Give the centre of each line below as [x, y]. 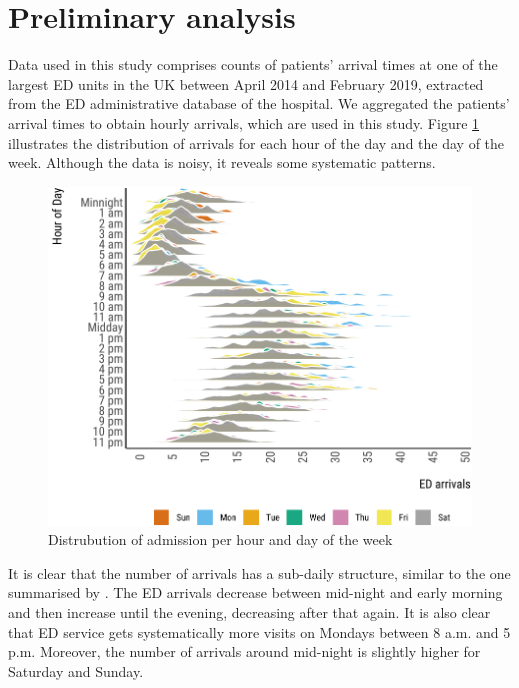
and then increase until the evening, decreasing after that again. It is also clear [249, 612]
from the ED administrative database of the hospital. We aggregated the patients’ [259, 103]
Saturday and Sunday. [76, 670]
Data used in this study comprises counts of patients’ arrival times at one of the [253, 64]
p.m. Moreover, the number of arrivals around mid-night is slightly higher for [244, 651]
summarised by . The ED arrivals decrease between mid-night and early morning [255, 592]
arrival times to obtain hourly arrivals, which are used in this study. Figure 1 [244, 122]
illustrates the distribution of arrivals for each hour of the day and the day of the [256, 142]
